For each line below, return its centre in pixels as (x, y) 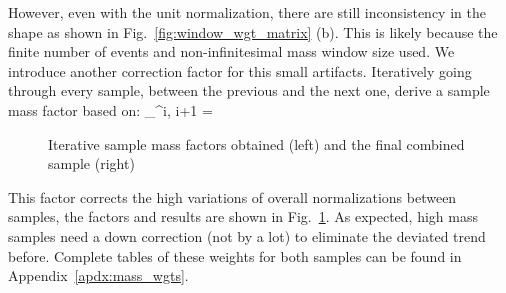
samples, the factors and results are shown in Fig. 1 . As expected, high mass (243, 216)
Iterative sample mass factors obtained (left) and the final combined (256, 143)
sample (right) (91, 163)
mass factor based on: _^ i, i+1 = (110, 109)
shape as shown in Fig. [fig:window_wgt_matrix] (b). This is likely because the (253, 31)
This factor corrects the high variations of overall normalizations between (232, 196)
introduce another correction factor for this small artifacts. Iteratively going (240, 70)
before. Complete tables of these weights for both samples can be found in (235, 255)
